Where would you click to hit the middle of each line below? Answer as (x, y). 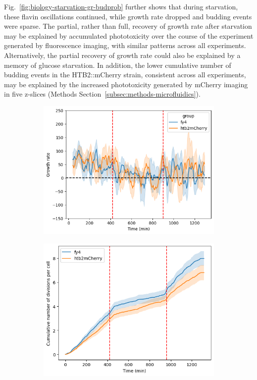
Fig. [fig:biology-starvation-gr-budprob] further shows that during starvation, (121, 6)
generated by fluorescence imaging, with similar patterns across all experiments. (125, 45)
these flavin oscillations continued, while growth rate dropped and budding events (128, 16)
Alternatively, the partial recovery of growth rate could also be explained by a (122, 55)
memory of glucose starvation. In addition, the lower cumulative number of (118, 65)
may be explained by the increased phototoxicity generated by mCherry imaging (126, 84)
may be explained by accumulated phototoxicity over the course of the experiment (129, 35)
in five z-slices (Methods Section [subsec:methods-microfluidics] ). (102, 94)
